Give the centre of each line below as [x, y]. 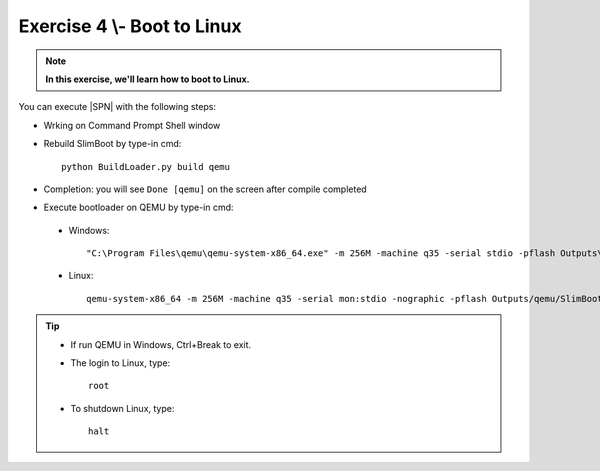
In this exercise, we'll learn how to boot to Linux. [147, 79]
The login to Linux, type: [120, 363]
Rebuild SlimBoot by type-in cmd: [112, 144]
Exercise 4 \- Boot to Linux [130, 26]
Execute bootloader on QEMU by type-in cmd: [138, 207]
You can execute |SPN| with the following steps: [117, 107]
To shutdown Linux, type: [122, 408]
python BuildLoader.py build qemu [145, 166]
